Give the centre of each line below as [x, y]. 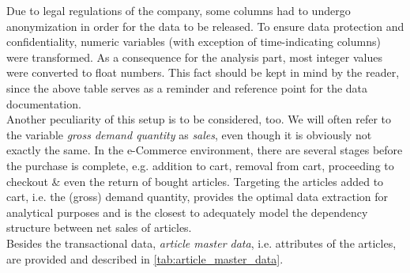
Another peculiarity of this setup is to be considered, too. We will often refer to [199, 119]
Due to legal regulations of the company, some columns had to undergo [179, 10]
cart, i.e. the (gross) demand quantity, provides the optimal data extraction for [197, 197]
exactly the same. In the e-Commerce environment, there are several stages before [205, 150]
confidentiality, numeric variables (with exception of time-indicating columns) [194, 42]
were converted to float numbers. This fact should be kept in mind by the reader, [203, 72]
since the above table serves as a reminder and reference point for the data [187, 87]
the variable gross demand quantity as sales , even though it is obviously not [189, 134]
